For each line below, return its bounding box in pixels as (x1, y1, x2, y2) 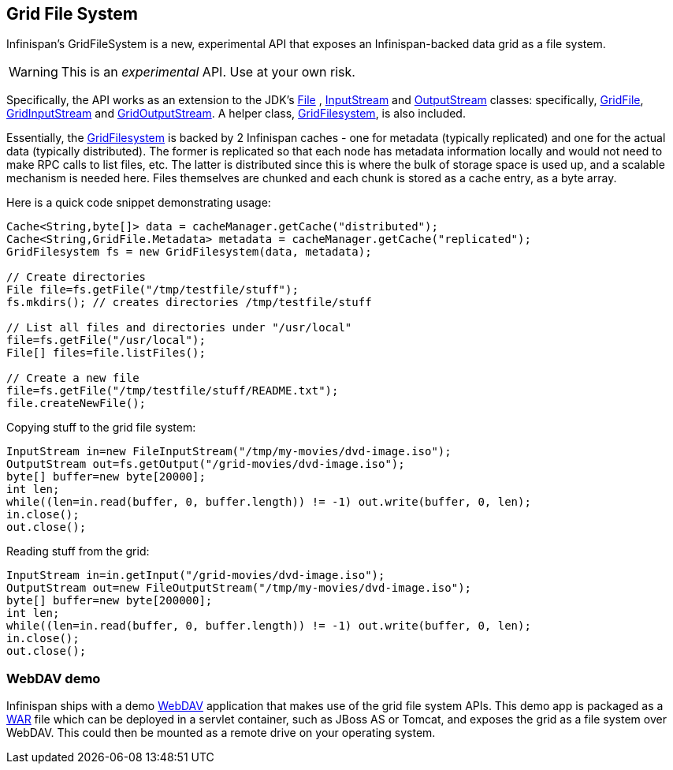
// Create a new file (6, 372, 139, 385)
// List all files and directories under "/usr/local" (6, 321, 352, 335)
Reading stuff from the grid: (6, 544, 150, 559)
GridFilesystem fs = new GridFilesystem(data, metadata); (6, 245, 372, 259)
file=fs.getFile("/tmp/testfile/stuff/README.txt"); (6, 384, 339, 398)
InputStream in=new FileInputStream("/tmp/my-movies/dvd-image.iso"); (6, 445, 452, 458)
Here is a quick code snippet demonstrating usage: (6, 196, 271, 210)
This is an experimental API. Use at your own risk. (61, 64, 355, 80)
